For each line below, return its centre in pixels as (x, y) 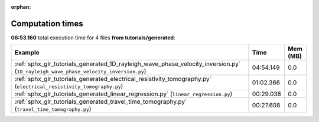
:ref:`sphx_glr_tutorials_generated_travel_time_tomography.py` (101, 101)
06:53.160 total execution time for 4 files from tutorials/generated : (93, 38)
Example (27, 53)
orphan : (21, 7)
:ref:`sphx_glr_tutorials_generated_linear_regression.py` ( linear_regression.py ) (123, 94)
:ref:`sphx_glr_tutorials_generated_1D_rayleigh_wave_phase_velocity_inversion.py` (128, 64)
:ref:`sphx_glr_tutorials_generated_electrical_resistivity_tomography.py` (113, 79)
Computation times (47, 23)
